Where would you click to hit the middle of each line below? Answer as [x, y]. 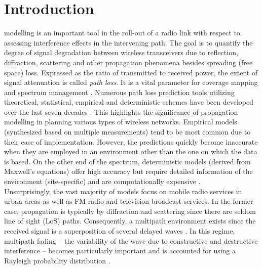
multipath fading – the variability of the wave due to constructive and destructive [131, 240]
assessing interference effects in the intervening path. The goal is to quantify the [128, 42]
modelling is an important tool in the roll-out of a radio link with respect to [122, 33]
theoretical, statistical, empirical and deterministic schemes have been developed [129, 102]
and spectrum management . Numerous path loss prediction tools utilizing [119, 92]
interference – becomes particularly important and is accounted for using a [120, 251]
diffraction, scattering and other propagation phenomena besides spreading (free [128, 62]
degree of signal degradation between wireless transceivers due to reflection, [121, 52]
